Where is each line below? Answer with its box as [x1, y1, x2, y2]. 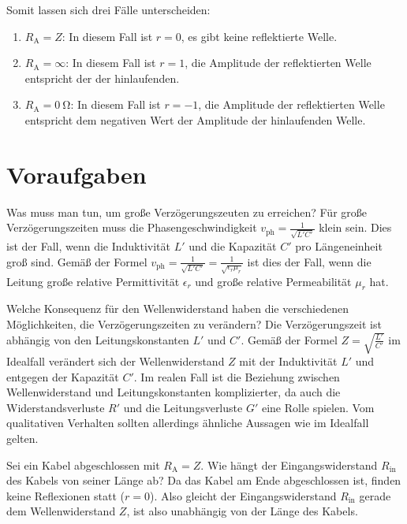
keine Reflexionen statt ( [6, 487, 125, 504]
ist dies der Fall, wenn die [247, 253, 372, 269]
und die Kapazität [189, 237, 277, 254]
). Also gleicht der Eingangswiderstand [149, 487, 337, 504]
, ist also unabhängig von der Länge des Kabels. [126, 503, 358, 519]
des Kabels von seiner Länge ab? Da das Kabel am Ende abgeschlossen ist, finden [6, 472, 401, 489]
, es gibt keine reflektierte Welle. [181, 28, 338, 44]
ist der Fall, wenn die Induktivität [6, 237, 171, 254]
